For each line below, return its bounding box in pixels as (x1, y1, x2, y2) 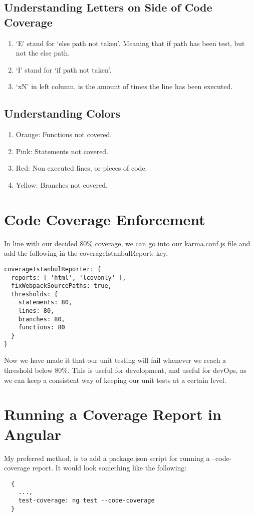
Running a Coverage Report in (4, 404, 221, 424)
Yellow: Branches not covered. (16, 179, 108, 190)
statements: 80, (18, 299, 73, 306)
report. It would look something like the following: (32, 462, 187, 473)
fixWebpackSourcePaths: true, (11, 282, 112, 290)
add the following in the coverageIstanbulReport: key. (4, 248, 168, 258)
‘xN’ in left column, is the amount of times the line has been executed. (16, 81, 233, 92)
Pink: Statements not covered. (16, 146, 109, 156)
